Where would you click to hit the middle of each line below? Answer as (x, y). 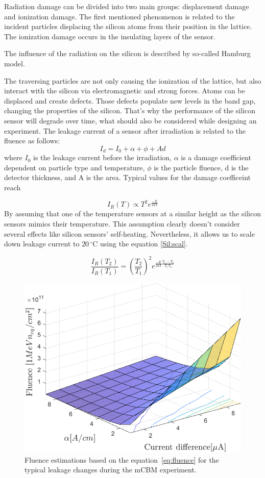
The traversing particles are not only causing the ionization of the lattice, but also (133, 80)
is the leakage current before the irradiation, (102, 157)
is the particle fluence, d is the (201, 167)
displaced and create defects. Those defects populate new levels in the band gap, (130, 100)
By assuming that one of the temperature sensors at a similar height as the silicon (132, 213)
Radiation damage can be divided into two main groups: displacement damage (127, 6)
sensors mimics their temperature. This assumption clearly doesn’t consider (122, 224)
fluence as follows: (32, 141)
